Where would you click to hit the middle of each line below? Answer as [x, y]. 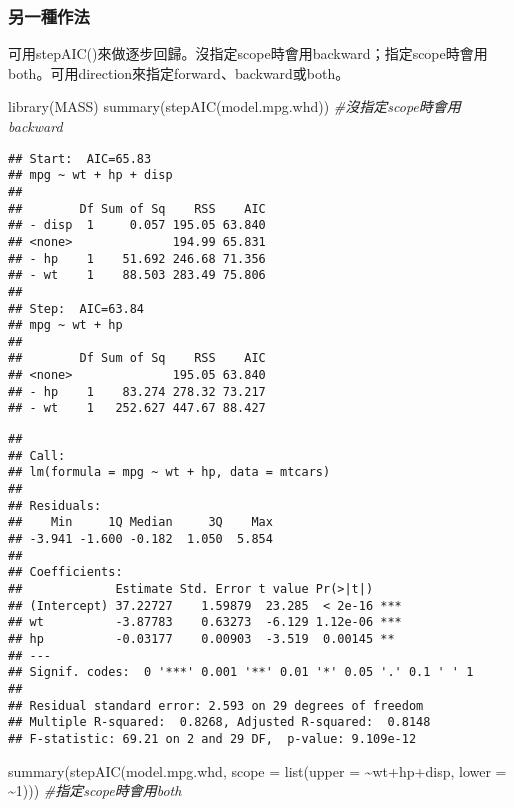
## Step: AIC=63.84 [76, 308]
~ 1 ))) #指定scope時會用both [95, 790]
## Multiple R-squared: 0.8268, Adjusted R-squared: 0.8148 [219, 722]
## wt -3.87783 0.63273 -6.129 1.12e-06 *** [205, 622]
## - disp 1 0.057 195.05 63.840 [137, 225]
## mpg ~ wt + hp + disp [90, 175]
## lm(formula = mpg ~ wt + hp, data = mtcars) [169, 472]
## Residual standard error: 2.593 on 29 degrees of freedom [216, 705]
